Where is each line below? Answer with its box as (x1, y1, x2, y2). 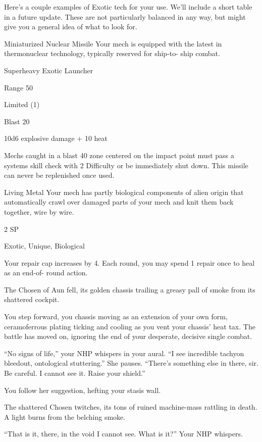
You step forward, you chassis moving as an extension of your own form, (4, 311, 228, 322)
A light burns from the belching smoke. (4, 411, 126, 422)
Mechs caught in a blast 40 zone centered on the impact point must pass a (4, 150, 234, 160)
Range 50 (4, 82, 33, 92)
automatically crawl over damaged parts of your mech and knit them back (4, 197, 234, 207)
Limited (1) (4, 99, 40, 110)
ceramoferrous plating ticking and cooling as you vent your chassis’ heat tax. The (4, 321, 255, 331)
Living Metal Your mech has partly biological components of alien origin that (4, 186, 244, 197)
